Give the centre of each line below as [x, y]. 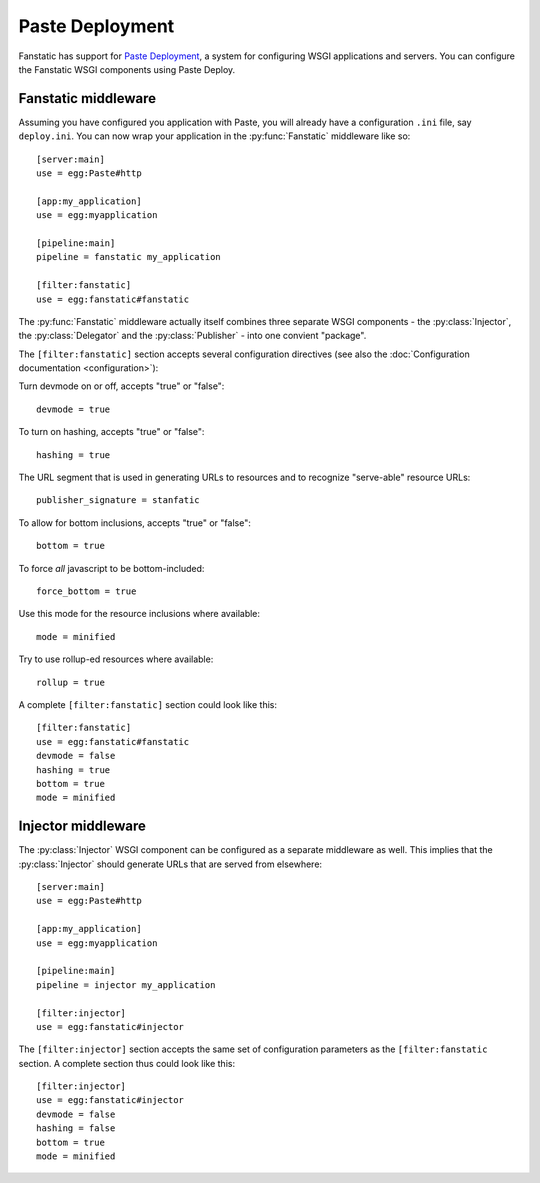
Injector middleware [82, 826]
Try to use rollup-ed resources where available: [116, 659]
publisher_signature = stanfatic [118, 500]
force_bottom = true [86, 591]
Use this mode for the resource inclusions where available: [139, 614]
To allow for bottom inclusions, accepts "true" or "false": [135, 522]
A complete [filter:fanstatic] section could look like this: [147, 704]
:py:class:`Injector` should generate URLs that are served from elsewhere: [170, 864]
